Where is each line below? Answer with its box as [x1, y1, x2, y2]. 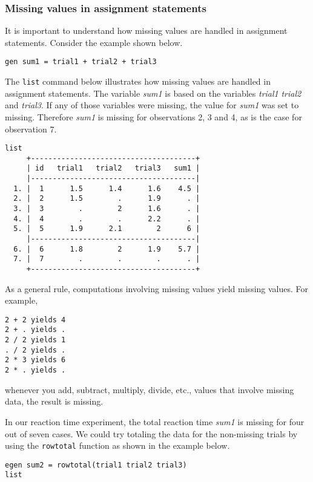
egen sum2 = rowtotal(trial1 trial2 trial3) [5, 460, 187, 469]
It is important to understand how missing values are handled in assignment [5, 24, 288, 37]
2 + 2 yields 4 [5, 315, 66, 324]
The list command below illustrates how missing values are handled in [5, 75, 271, 88]
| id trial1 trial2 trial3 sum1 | [26, 164, 200, 173]
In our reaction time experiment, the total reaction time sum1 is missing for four [5, 415, 305, 428]
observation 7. [5, 122, 57, 135]
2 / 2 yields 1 [5, 336, 66, 345]
